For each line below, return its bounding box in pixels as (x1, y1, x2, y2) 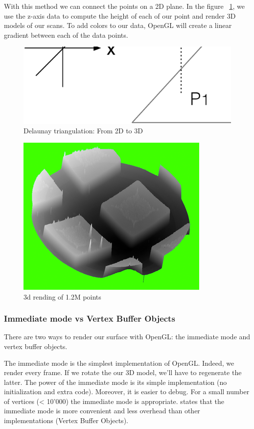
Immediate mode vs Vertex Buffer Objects (4, 312, 175, 325)
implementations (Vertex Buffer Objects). (4, 415, 128, 426)
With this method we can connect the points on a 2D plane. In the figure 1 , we (4, 1, 245, 11)
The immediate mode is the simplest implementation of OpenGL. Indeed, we (4, 357, 234, 368)
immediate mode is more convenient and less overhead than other (4, 405, 200, 416)
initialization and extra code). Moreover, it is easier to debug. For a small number (4, 386, 250, 397)
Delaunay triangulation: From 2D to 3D (23, 126, 143, 136)
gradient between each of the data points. (4, 29, 128, 40)
